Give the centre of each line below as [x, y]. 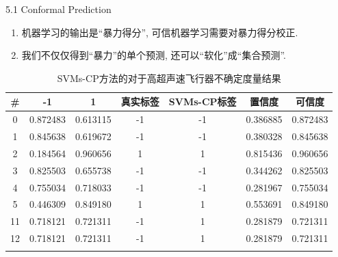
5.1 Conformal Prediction [58, 9]
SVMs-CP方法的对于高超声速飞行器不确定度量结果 [169, 78]
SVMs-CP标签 [203, 102]
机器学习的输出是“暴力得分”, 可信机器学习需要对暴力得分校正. [160, 32]
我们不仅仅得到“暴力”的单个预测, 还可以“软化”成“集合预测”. [154, 55]
